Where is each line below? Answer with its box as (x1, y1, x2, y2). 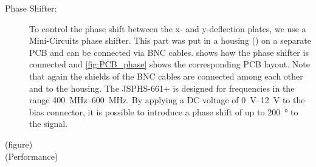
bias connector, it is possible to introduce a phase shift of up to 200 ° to (29, 105, 298, 118)
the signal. (29, 117, 68, 130)
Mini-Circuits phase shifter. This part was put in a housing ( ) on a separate (29, 34, 311, 47)
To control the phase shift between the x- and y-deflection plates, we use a (29, 22, 306, 35)
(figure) (5, 137, 33, 150)
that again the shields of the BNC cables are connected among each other (29, 69, 303, 82)
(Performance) (5, 149, 58, 162)
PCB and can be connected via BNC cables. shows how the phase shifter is (29, 46, 309, 58)
